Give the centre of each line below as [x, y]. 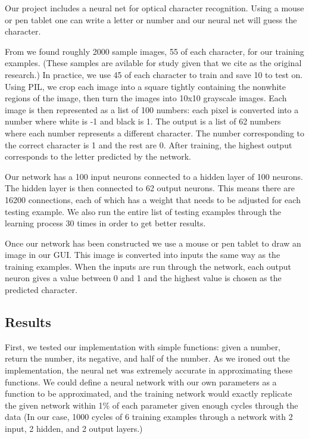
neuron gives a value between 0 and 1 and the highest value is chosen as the [143, 278]
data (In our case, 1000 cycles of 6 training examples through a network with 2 [149, 417]
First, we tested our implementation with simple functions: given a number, [143, 346]
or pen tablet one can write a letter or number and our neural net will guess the [151, 19]
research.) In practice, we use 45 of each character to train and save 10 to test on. [154, 74]
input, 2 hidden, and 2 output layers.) [74, 429]
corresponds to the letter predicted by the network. [98, 156]
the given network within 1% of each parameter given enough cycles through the [152, 405]
